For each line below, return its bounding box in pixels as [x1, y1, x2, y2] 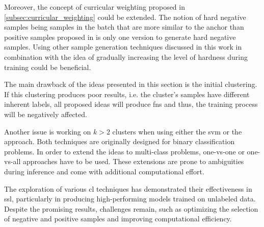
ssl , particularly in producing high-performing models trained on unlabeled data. [4, 193, 256, 204]
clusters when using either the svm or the [112, 126, 242, 137]
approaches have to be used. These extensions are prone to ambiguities [23, 156, 244, 167]
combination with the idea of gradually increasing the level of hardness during [4, 51, 248, 62]
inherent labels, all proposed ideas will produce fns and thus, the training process [4, 99, 258, 109]
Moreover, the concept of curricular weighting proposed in [4, 2, 185, 12]
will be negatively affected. [4, 108, 87, 119]
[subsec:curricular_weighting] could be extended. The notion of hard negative [4, 11, 246, 22]
